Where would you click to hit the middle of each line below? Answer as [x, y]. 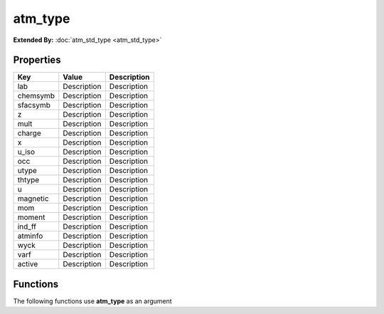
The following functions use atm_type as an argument [92, 301]
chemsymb [36, 96]
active [28, 264]
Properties [37, 60]
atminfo [30, 236]
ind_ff [27, 226]
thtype [28, 180]
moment [31, 217]
